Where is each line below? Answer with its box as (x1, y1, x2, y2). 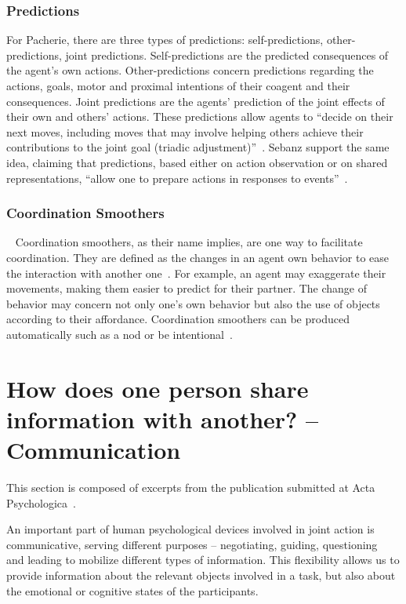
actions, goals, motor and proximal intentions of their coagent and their (6, 78, 350, 93)
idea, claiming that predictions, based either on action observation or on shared (6, 154, 388, 170)
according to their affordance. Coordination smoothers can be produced (6, 311, 350, 327)
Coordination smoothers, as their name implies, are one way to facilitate (15, 234, 363, 250)
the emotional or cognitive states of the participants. (6, 582, 259, 599)
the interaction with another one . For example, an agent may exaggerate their (6, 264, 386, 281)
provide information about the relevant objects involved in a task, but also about (6, 567, 396, 583)
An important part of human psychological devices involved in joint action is (6, 521, 375, 537)
